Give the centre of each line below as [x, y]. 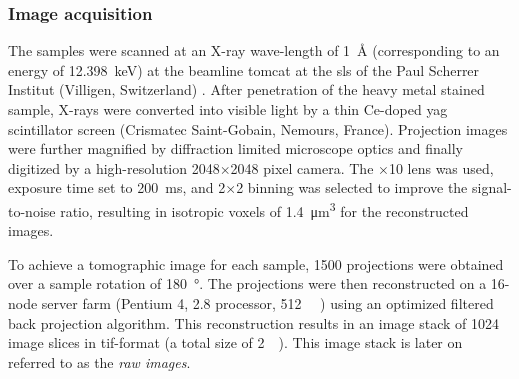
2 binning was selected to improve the [352, 187]
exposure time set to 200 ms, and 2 [117, 187]
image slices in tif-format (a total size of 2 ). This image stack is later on [235, 342]
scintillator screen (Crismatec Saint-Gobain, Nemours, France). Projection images [258, 128]
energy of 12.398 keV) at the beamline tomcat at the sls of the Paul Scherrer [244, 69]
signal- [491, 187]
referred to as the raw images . [99, 361]
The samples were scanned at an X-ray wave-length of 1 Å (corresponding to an [254, 50]
